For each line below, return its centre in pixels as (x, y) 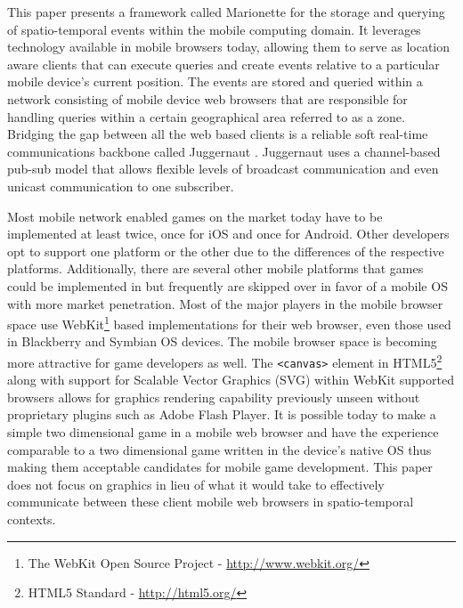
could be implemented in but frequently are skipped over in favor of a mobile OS (227, 285)
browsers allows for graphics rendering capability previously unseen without (214, 397)
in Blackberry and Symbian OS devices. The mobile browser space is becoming (222, 341)
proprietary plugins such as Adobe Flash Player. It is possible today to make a (222, 414)
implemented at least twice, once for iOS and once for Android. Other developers (228, 234)
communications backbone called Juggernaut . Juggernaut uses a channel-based (224, 151)
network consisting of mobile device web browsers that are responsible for (207, 98)
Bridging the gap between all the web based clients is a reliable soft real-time (218, 134)
